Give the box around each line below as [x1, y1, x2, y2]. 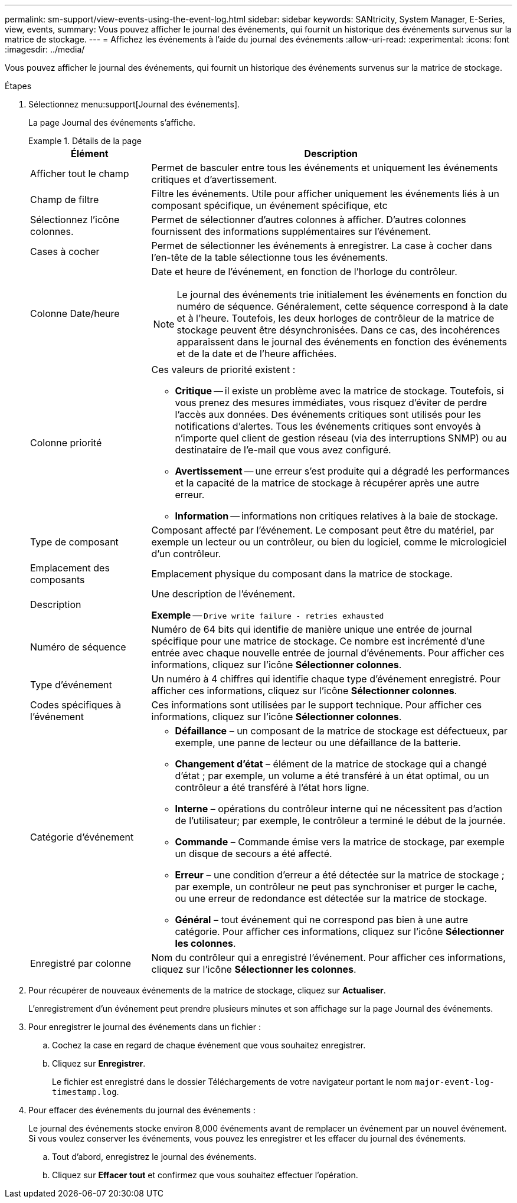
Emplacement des [30, 562, 110, 574]
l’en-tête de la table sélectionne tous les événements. [151, 251, 388, 263]
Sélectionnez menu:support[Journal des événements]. [28, 99, 240, 109]
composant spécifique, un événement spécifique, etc [151, 200, 388, 211]
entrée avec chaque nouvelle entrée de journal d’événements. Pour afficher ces [151, 647, 505, 659]
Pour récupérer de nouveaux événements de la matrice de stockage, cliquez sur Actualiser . [28, 985, 386, 995]
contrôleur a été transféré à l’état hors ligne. [175, 782, 369, 793]
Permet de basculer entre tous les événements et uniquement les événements [151, 162, 498, 174]
